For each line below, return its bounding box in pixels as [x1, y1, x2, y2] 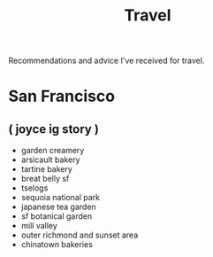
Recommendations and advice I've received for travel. [8, 55, 205, 66]
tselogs [20, 183, 49, 193]
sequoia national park [20, 192, 101, 203]
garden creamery [20, 145, 85, 156]
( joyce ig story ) [8, 121, 99, 136]
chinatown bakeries [20, 239, 94, 250]
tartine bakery [20, 164, 72, 175]
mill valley [20, 221, 58, 231]
